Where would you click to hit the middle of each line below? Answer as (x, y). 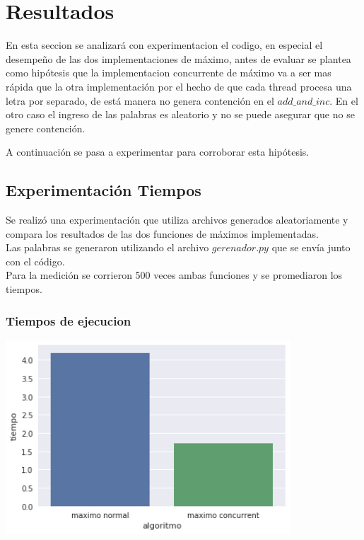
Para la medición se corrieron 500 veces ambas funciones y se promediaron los (174, 275)
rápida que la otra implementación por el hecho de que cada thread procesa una (179, 86)
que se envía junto (311, 247)
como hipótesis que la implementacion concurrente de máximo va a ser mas (169, 73)
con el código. (35, 261)
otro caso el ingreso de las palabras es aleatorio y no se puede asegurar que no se (180, 114)
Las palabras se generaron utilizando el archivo (107, 247)
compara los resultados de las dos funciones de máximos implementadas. (162, 233)
